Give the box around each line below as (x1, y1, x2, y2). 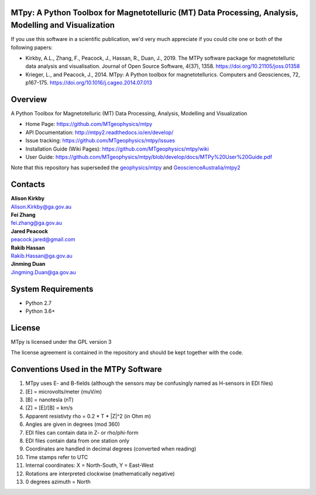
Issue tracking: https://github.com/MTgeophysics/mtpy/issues (25, 137, 176, 144)
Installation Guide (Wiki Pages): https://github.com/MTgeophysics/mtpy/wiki (25, 145, 209, 152)
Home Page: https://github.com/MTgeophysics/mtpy (25, 121, 153, 128)
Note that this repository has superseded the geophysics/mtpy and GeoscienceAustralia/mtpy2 (11, 164, 241, 171)
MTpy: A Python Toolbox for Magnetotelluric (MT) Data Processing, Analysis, (11, 8, 298, 18)
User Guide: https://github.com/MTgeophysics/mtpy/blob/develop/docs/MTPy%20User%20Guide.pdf (25, 153, 272, 161)
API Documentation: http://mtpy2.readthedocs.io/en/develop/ (25, 129, 174, 136)
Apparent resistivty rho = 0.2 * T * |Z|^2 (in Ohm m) (25, 412, 152, 419)
